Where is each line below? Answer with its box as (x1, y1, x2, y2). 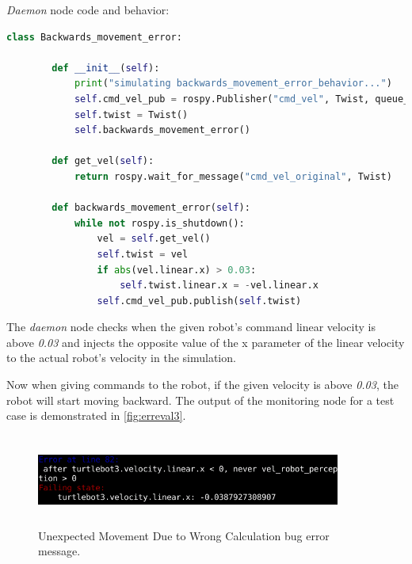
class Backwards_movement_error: (6, 31, 182, 43)
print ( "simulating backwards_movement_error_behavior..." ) (74, 78, 392, 90)
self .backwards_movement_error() (74, 124, 250, 136)
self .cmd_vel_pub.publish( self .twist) (97, 295, 302, 307)
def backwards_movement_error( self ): (51, 202, 250, 214)
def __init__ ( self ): (51, 62, 160, 74)
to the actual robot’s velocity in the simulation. (6, 349, 236, 366)
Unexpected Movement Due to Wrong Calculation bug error (38, 527, 330, 543)
